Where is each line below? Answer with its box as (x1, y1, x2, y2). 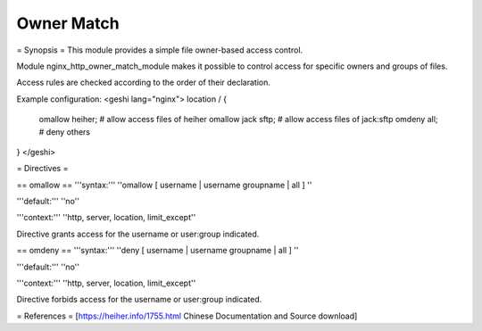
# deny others (38, 126, 91, 137)
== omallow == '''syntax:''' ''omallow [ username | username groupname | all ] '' (16, 179, 312, 190)
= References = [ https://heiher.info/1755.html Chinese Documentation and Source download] (16, 310, 358, 321)
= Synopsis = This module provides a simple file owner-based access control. (16, 45, 303, 55)
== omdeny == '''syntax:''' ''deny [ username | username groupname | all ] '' (16, 245, 299, 256)
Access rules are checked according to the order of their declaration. (16, 77, 271, 88)
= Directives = (16, 163, 69, 174)
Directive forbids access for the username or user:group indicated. (16, 294, 262, 305)
